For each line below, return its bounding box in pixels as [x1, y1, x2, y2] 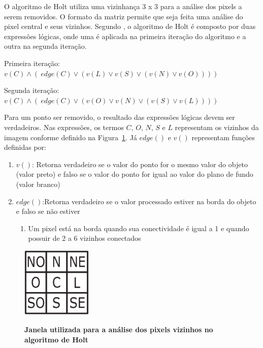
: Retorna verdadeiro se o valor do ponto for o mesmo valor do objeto [32, 159, 248, 169]
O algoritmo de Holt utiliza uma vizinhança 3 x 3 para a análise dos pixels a [4, 1, 242, 11]
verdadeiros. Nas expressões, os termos [4, 121, 124, 132]
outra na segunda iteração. [4, 41, 87, 51]
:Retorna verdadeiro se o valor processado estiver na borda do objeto [42, 196, 256, 206]
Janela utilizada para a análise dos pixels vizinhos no [24, 324, 213, 334]
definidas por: [4, 142, 46, 152]
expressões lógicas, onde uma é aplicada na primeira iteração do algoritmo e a [4, 30, 246, 41]
